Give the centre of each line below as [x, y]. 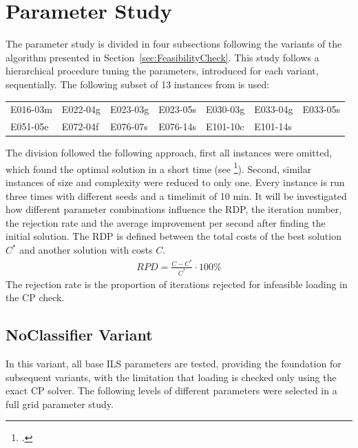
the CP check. [35, 297]
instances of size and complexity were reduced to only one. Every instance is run [175, 182]
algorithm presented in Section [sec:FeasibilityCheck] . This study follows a [162, 57]
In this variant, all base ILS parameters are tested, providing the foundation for [173, 363]
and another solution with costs [86, 250]
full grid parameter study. [60, 404]
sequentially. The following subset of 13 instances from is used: [138, 84]
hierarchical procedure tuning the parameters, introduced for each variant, [162, 71]
